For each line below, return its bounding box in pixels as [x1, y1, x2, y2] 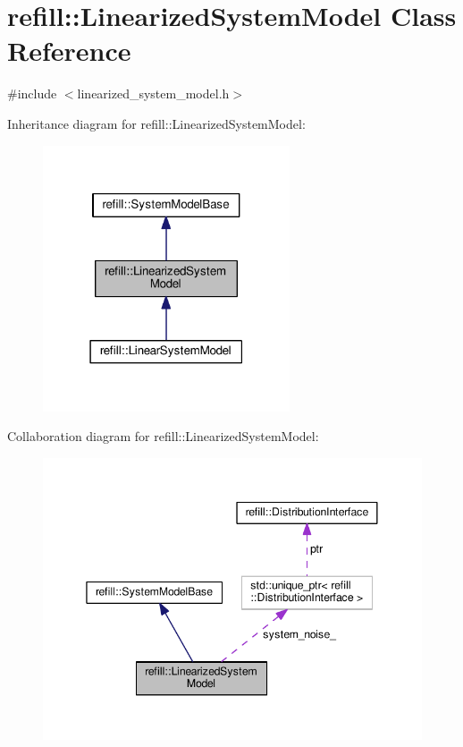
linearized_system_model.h [77, 84, 230, 103]
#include [7, 84, 57, 103]
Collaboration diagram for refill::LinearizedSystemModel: [7, 427, 319, 446]
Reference [7, 32, 131, 69]
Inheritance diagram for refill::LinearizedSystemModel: [7, 114, 306, 132]
